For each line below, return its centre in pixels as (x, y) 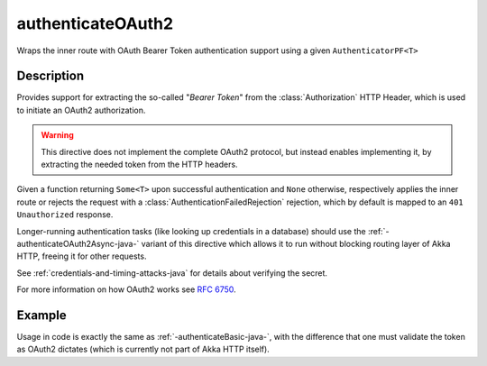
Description (51, 76)
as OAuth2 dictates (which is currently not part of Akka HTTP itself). (143, 349)
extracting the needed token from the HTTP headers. (139, 165)
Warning (57, 135)
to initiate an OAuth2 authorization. (81, 110)
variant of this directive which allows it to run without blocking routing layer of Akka (296, 243)
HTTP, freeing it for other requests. (82, 256)
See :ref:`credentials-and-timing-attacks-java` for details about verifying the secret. (172, 273)
